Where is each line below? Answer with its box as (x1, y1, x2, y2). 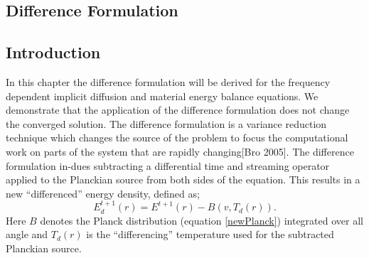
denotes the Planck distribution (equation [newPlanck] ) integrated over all (40, 213, 363, 227)
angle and (6, 227, 48, 242)
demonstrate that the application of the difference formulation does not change (6, 102, 350, 117)
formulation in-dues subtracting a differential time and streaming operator (6, 158, 330, 173)
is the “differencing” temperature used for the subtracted (86, 227, 334, 242)
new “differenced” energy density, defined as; (6, 186, 200, 200)
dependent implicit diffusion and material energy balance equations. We (6, 88, 319, 103)
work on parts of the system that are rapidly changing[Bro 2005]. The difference (6, 144, 354, 158)
